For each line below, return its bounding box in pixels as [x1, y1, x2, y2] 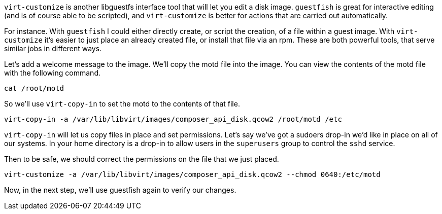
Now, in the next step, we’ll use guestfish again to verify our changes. [4, 186, 236, 194]
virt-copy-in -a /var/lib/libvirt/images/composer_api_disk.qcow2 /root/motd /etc [4, 115, 342, 123]
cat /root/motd [4, 84, 64, 92]
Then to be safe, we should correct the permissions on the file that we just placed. [4, 155, 279, 163]
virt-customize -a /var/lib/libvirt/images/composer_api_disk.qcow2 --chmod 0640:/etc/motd [4, 170, 381, 179]
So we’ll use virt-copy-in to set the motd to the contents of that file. [4, 99, 240, 108]
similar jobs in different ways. [4, 44, 102, 53]
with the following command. [4, 68, 100, 77]
